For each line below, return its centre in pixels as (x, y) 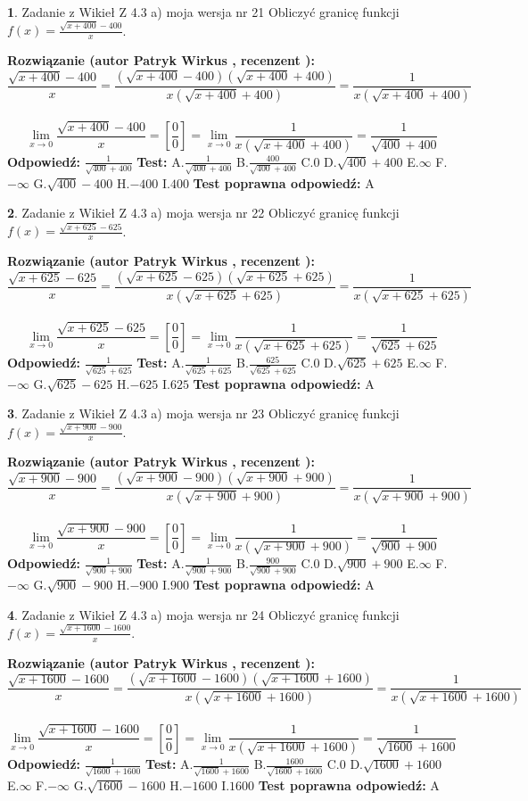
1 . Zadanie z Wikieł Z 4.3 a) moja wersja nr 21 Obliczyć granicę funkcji (203, 12)
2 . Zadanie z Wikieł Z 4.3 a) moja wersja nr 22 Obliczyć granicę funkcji (203, 213)
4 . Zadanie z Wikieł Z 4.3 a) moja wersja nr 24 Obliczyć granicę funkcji (203, 614)
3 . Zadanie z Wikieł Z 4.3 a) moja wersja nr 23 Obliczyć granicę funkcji (203, 413)
